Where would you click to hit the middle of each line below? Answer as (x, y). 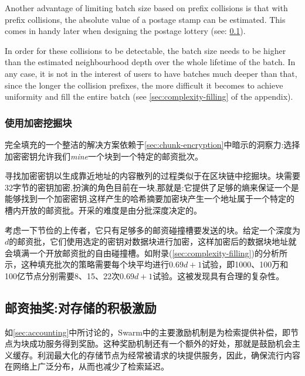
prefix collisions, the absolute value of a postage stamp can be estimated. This (145, 19)
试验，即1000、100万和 (245, 264)
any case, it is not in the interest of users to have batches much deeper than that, (151, 73)
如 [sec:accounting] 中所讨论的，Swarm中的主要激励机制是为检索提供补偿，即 (148, 332)
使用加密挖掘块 (38, 122)
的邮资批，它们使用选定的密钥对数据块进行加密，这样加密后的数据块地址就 (153, 241)
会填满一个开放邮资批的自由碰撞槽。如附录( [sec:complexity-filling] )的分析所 (146, 253)
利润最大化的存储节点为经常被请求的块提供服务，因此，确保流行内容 (169, 355)
